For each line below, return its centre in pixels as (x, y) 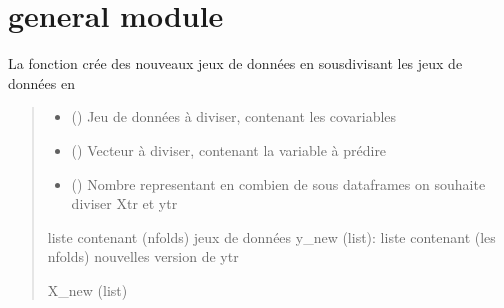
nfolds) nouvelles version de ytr (143, 256)
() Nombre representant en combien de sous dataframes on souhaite (278, 183)
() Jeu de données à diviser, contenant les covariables (234, 116)
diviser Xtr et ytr (124, 203)
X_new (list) (87, 289)
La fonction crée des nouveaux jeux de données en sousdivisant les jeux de (235, 63)
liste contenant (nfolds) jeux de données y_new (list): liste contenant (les (271, 236)
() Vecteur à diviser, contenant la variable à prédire (229, 149)
